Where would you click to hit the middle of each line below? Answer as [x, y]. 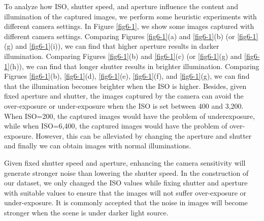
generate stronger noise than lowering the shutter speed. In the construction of [126, 172]
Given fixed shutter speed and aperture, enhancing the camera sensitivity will [125, 162]
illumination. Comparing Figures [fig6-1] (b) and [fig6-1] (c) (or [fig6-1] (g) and [123, 56]
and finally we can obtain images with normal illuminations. [98, 146]
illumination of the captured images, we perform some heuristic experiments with [130, 16]
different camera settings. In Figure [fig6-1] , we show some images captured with [129, 26]
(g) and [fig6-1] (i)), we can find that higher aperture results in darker [112, 46]
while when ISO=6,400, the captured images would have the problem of [116, 126]
